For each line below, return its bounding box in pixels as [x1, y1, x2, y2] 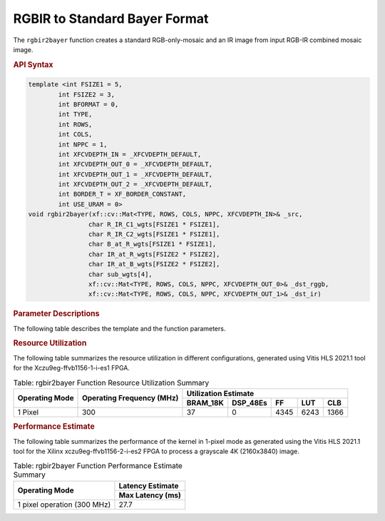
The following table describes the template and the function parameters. [13, 324, 226, 333]
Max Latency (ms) [118, 490, 182, 500]
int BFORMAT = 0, [58, 100, 119, 108]
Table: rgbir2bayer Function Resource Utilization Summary [13, 378, 210, 388]
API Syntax [13, 59, 53, 69]
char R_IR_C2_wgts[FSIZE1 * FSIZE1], [88, 231, 220, 238]
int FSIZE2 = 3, [58, 90, 115, 98]
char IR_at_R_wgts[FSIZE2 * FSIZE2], [88, 250, 220, 258]
